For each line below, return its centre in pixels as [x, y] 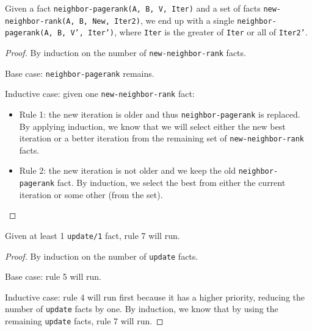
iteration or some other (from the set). [91, 194]
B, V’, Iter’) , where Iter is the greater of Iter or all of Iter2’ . [182, 32]
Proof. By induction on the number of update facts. [102, 256]
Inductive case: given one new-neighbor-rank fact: [100, 94]
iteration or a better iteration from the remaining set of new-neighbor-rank [161, 138]
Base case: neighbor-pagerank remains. [80, 73]
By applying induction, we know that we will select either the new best [152, 126]
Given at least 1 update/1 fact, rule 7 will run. [93, 235]
